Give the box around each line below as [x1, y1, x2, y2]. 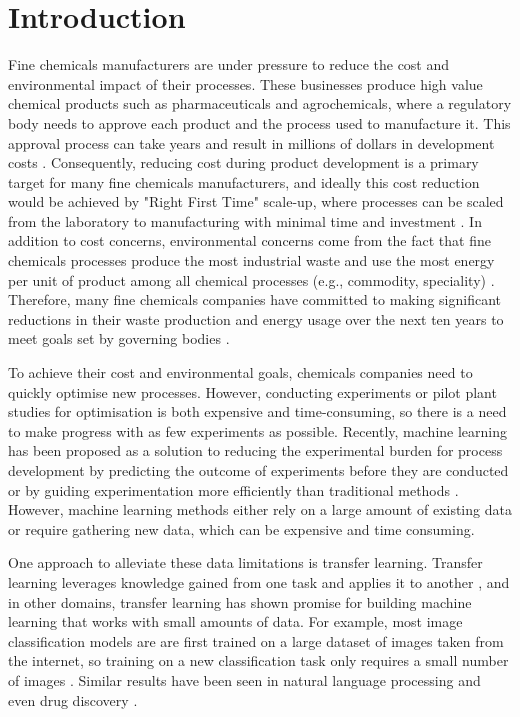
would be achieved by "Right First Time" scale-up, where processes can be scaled [8, 191, 504, 212]
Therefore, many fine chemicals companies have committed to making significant [8, 289, 501, 310]
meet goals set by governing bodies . [8, 328, 230, 349]
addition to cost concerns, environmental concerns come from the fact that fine [8, 230, 491, 251]
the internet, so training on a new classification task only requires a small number [8, 650, 509, 671]
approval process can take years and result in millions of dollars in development [8, 132, 495, 153]
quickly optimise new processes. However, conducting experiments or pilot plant [8, 381, 497, 402]
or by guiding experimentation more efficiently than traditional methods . [8, 479, 459, 500]
